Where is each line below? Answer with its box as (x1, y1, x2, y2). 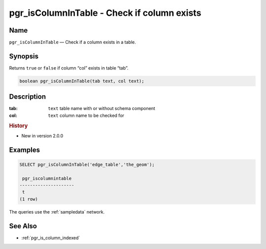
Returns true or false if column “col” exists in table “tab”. (9, 65, 129, 71)
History (9, 122, 28, 129)
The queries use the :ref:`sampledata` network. (9, 209, 105, 214)
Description (9, 93, 46, 101)
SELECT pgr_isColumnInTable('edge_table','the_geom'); (19, 162, 155, 167)
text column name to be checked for (48, 112, 125, 118)
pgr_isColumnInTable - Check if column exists (9, 7, 201, 18)
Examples (9, 145, 40, 154)
